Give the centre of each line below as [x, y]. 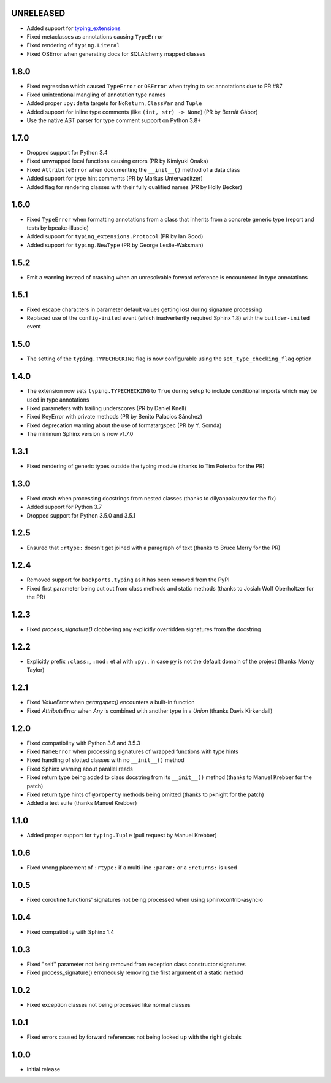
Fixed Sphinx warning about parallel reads [80, 769]
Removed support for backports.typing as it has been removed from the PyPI [128, 580]
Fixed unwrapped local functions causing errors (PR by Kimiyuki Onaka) [117, 161]
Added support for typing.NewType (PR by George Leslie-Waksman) [115, 245]
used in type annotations [58, 400]
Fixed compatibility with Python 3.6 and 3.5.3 [84, 743]
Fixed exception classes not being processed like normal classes [108, 1005]
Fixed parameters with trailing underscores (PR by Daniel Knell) [107, 408]
